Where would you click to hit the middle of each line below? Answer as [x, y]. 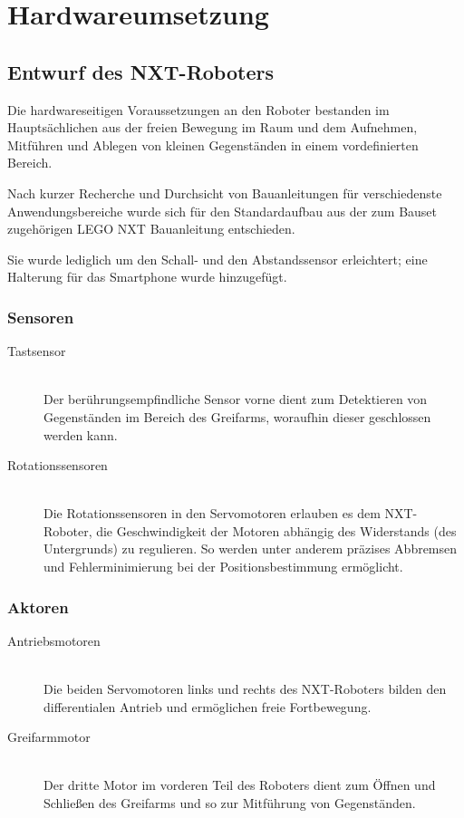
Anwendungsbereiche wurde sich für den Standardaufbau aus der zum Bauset [222, 211]
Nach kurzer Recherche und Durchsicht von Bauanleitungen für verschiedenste [225, 192]
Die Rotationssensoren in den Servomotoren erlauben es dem [212, 513]
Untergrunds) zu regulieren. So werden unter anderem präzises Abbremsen [251, 549]
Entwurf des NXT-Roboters [140, 71]
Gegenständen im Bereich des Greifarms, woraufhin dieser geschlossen [237, 416]
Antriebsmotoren [54, 640]
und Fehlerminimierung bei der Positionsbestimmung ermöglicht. [223, 567]
